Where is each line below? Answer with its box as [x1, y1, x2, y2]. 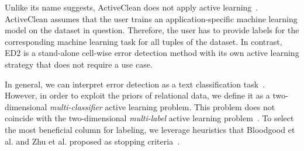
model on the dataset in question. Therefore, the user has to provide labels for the [5, 24, 299, 36]
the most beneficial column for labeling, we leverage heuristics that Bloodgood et [5, 123, 295, 135]
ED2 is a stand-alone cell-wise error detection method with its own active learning [5, 47, 299, 59]
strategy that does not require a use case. [5, 58, 153, 70]
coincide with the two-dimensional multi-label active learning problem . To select [5, 112, 294, 124]
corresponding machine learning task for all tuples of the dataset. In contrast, [5, 35, 282, 47]
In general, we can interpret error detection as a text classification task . [5, 78, 265, 90]
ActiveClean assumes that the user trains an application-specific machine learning [5, 12, 298, 24]
